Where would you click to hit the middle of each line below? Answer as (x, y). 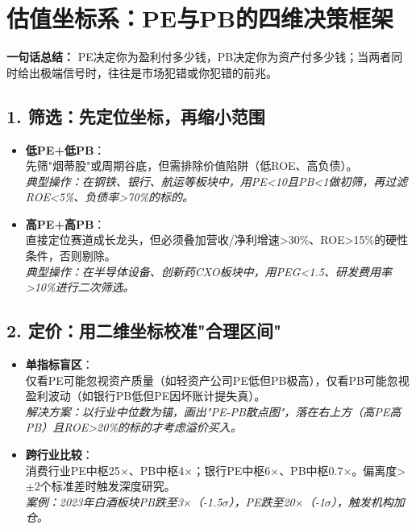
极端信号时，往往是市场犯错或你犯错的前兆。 (158, 72)
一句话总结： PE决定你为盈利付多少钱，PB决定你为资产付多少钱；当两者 (199, 57)
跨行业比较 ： (59, 455)
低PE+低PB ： (65, 149)
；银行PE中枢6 (232, 470)
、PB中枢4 (156, 470)
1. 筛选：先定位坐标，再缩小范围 (136, 116)
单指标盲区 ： (59, 364)
